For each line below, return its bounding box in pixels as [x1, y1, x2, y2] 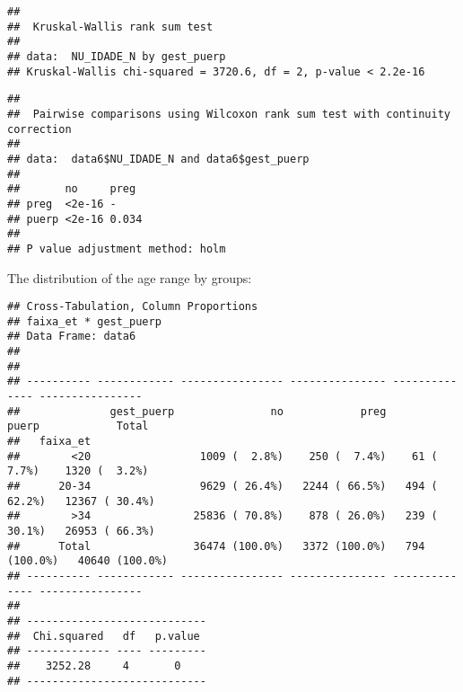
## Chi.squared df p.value [7, 629, 200, 643]
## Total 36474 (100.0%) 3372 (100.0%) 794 [7, 539, 425, 553]
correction [7, 122, 72, 136]
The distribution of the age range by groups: [7, 268, 252, 287]
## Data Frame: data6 [7, 330, 136, 343]
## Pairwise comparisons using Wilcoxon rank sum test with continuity [7, 107, 450, 120]
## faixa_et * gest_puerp [7, 315, 162, 328]
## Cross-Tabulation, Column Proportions [7, 300, 258, 314]
